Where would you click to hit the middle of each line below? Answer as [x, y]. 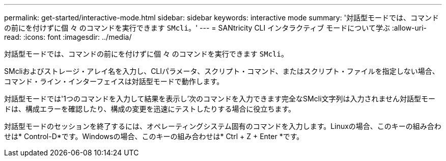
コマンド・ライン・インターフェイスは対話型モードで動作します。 [114, 81]
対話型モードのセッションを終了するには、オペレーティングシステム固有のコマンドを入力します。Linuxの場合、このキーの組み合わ [223, 126]
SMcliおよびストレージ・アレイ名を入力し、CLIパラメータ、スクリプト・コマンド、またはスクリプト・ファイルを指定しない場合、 [222, 71]
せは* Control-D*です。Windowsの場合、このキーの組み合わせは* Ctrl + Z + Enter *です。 [154, 136]
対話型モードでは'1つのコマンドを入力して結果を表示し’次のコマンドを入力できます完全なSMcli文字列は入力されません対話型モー [220, 99]
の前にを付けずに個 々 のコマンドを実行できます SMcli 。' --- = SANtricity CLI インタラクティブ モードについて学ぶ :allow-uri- [216, 28]
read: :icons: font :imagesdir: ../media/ [68, 37]
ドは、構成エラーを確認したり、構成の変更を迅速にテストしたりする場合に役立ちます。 [150, 109]
